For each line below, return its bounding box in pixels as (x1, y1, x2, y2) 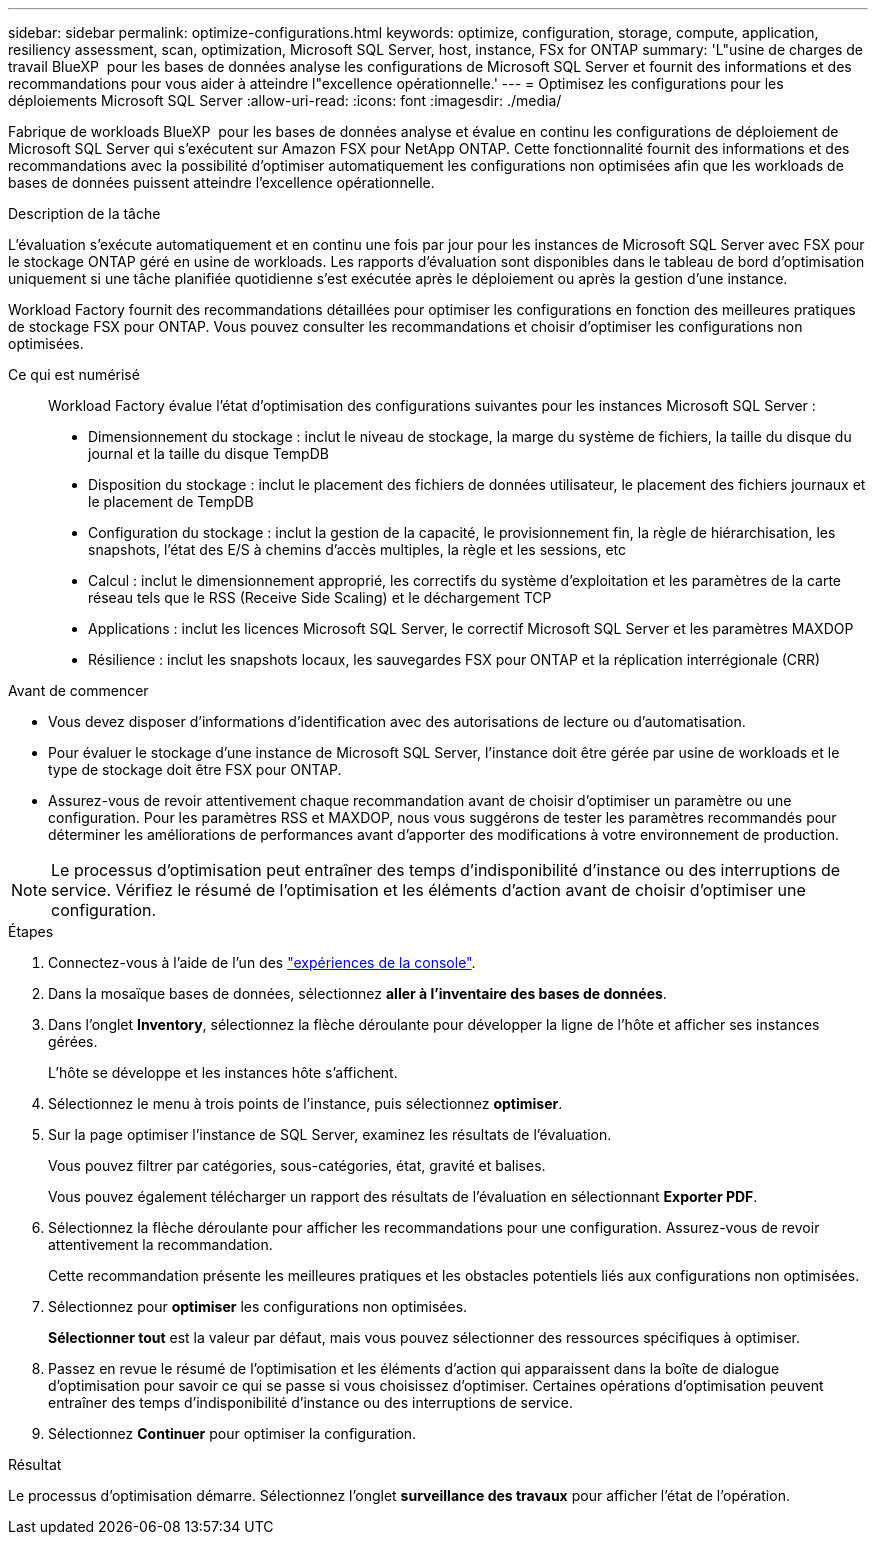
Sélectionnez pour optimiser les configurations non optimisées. (48, 1298, 468, 1315)
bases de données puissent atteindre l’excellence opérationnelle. (8, 174, 435, 191)
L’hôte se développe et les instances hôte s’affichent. (48, 1064, 398, 1081)
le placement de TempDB (88, 493, 254, 510)
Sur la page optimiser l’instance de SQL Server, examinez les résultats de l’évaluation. (48, 1126, 612, 1143)
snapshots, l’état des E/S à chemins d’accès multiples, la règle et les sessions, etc (88, 541, 626, 558)
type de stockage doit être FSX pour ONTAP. (48, 761, 342, 778)
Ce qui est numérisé (8, 366, 140, 383)
